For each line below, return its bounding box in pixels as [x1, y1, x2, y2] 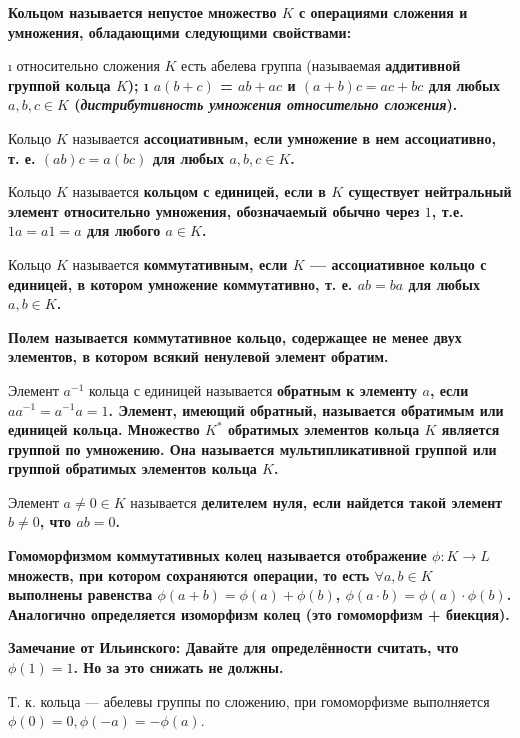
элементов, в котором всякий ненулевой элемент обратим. [8, 346, 389, 367]
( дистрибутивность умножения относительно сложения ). [74, 94, 458, 115]
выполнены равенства [8, 584, 153, 605]
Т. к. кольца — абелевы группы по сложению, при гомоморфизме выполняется [8, 690, 490, 711]
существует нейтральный [348, 181, 512, 202]
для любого [86, 220, 161, 241]
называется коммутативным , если [72, 253, 288, 274]
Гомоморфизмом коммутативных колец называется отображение [8, 545, 427, 566]
